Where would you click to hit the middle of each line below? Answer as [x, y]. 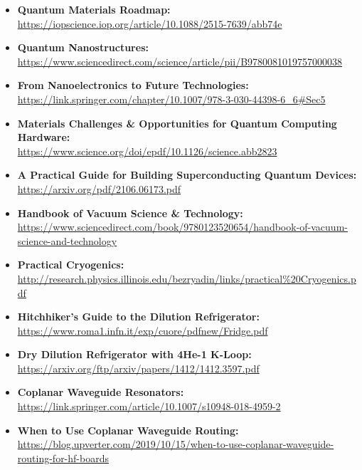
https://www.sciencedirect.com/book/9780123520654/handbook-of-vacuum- [182, 227]
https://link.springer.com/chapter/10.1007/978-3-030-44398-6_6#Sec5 [171, 99]
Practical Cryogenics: [71, 265]
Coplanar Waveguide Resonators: [101, 392]
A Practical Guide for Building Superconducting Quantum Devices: [187, 175]
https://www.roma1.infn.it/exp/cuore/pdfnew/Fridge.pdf [143, 330]
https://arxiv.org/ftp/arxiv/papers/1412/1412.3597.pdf [138, 368]
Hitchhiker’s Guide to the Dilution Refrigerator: [138, 317]
